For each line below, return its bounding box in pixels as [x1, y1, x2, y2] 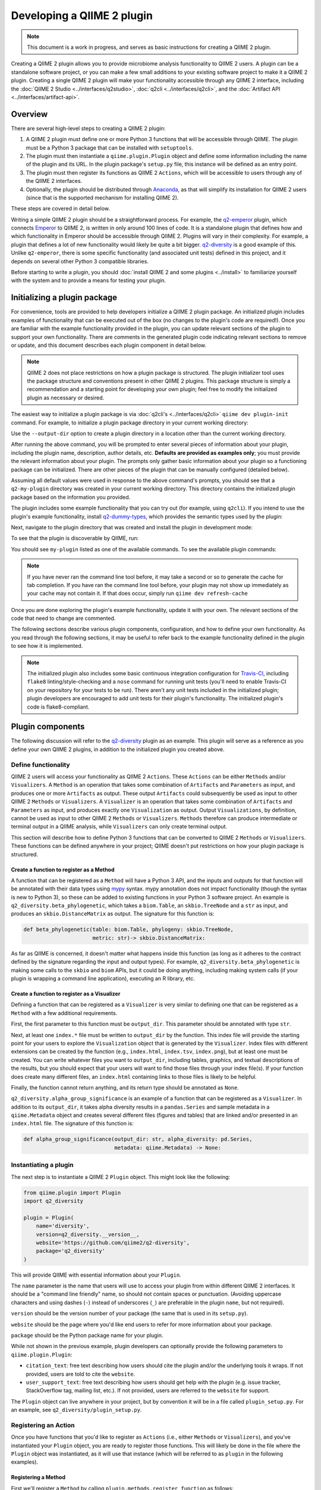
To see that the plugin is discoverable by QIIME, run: [11, 535, 139, 542]
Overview [11, 109, 48, 119]
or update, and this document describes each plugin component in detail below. [11, 342, 207, 349]
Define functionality [11, 760, 71, 769]
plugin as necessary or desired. [27, 394, 105, 401]
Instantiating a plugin [11, 1161, 74, 1169]
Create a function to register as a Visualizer [11, 990, 121, 998]
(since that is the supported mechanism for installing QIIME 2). [26, 194, 179, 201]
